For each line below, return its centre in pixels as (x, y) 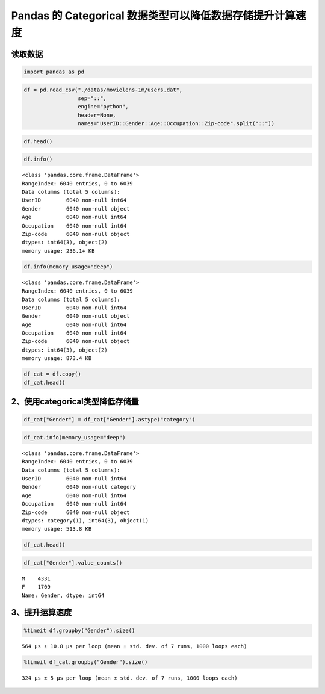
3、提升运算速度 (42, 612)
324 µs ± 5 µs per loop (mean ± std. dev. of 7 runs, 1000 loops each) (130, 678)
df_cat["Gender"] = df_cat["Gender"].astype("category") (110, 420)
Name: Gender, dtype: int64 (63, 595)
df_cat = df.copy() (52, 374)
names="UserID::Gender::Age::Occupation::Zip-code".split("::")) (176, 124)
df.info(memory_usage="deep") (68, 267)
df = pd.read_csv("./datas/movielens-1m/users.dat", (103, 90)
